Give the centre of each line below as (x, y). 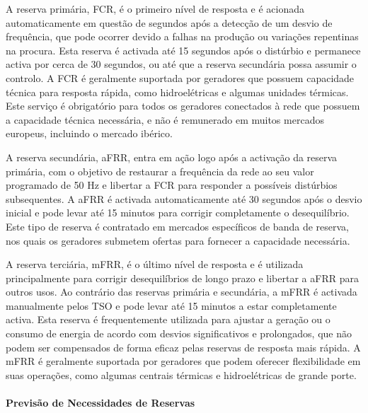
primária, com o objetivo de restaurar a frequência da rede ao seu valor (160, 171)
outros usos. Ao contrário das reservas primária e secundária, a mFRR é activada (182, 292)
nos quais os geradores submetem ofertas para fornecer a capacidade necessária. (178, 240)
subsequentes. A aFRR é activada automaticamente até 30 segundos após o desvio (184, 198)
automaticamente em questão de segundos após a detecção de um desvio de (169, 22)
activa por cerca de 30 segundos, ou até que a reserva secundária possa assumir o (181, 64)
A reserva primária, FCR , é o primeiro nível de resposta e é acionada (155, 8)
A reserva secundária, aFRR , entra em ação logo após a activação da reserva (172, 157)
